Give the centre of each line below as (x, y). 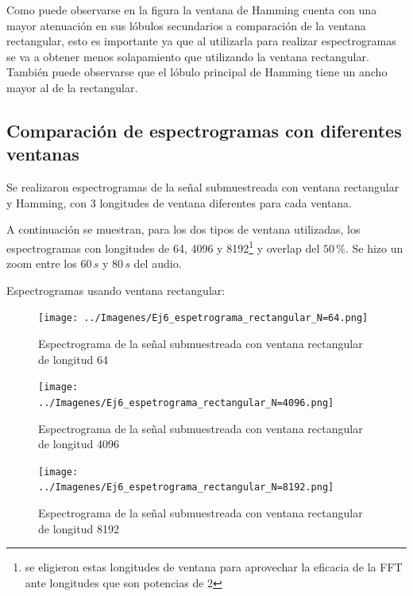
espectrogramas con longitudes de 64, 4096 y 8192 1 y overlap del (163, 246)
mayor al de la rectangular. (72, 87)
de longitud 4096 (79, 444)
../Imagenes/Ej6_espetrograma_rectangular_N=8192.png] (186, 488)
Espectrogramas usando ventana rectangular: (116, 290)
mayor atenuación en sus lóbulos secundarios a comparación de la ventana (186, 25)
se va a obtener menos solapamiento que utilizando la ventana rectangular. (188, 56)
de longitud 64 (73, 359)
